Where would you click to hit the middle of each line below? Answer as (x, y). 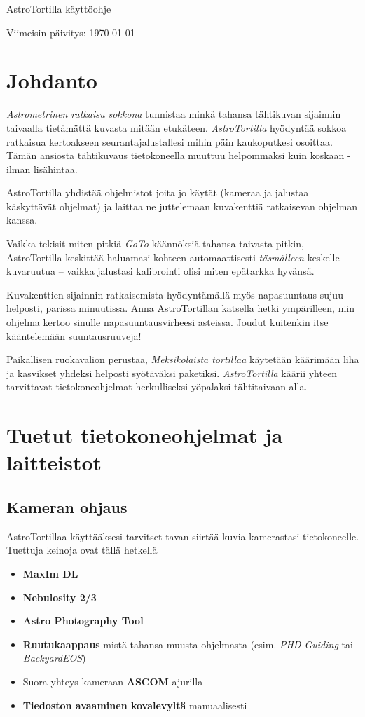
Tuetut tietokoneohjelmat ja (145, 435)
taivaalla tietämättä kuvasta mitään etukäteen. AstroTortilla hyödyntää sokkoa (177, 127)
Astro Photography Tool (83, 621)
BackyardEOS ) (54, 658)
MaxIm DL (50, 573)
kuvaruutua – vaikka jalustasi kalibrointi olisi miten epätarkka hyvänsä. (160, 271)
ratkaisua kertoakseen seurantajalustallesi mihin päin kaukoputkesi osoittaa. (170, 141)
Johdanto (52, 80)
